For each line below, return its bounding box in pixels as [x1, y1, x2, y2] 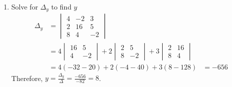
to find [51, 1, 72, 11]
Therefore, [11, 72, 43, 83]
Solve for [11, 1, 38, 11]
